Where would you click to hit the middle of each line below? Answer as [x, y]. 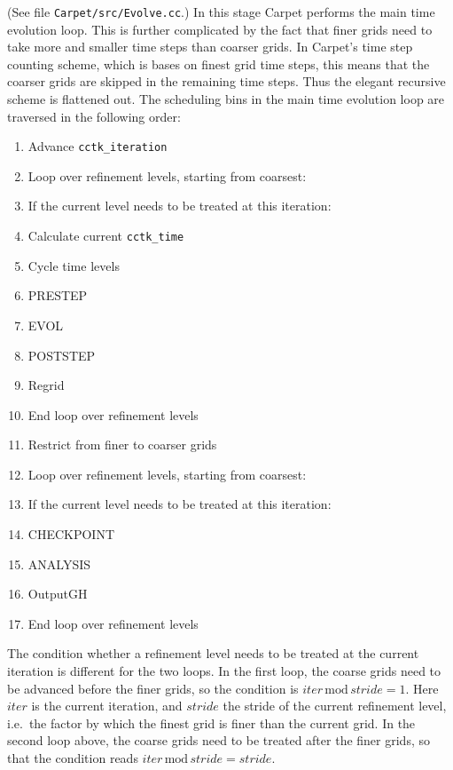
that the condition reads [73, 758]
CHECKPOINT [71, 534]
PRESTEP [58, 295]
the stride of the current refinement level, [335, 706]
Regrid [46, 385]
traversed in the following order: [94, 116]
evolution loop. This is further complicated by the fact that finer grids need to [220, 29]
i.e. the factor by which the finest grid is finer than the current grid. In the [211, 722]
